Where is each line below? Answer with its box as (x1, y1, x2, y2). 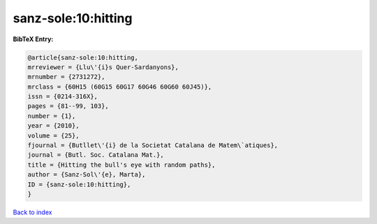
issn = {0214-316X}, (27, 93, 98, 100)
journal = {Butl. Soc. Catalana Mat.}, (27, 151, 164, 159)
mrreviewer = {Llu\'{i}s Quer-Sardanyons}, (27, 63, 179, 71)
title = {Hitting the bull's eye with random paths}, (27, 160, 216, 169)
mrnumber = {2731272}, (27, 73, 105, 81)
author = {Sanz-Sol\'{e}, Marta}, (27, 171, 146, 179)
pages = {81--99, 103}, (27, 102, 110, 110)
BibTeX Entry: (13, 35, 54, 43)
